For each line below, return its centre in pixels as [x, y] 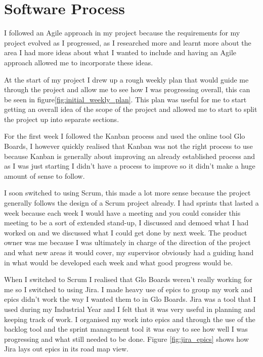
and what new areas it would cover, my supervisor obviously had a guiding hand [129, 252]
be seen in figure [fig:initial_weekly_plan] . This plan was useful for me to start [125, 99]
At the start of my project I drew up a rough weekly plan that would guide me [126, 79]
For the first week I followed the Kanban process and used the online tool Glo [125, 136]
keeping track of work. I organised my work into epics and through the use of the [130, 319]
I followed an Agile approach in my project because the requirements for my [122, 33]
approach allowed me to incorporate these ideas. [79, 62]
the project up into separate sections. [62, 119]
